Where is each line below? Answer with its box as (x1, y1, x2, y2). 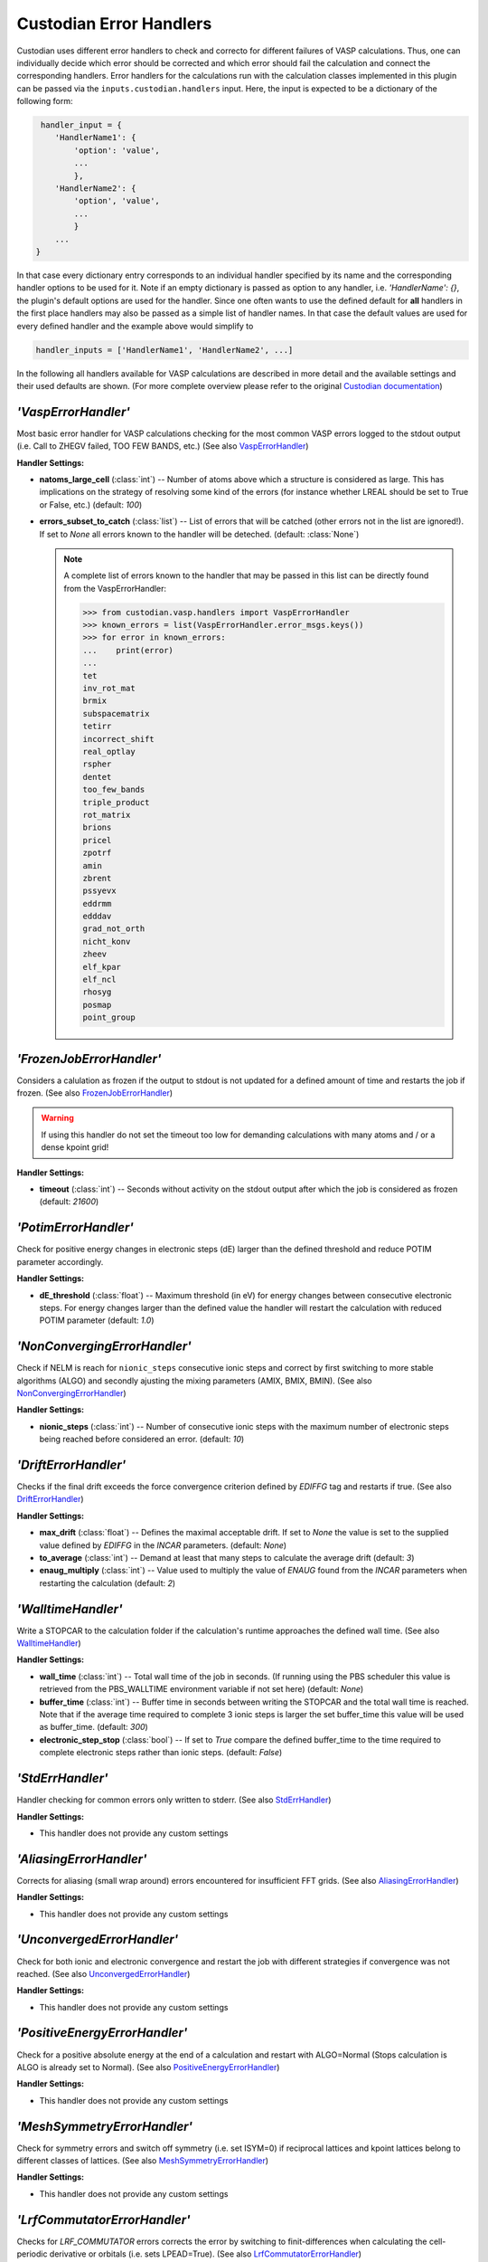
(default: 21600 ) (39, 1196, 99, 1207)
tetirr (82, 721, 112, 732)
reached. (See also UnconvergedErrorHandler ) (16, 1968, 191, 1979)
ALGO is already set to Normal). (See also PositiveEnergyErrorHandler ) (16, 2061, 280, 2072)
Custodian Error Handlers (16, 14, 212, 33)
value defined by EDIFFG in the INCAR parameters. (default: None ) (39, 1539, 287, 1551)
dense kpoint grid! (41, 1142, 109, 1153)
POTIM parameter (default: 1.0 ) (39, 1315, 155, 1326)
